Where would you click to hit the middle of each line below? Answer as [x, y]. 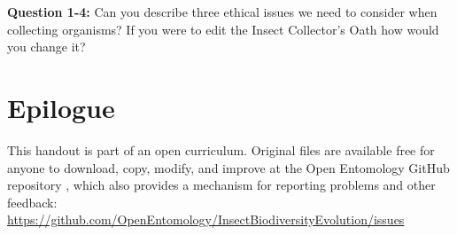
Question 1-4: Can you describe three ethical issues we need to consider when [222, 12]
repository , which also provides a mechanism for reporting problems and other [221, 185]
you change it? [46, 47]
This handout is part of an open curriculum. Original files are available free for [221, 149]
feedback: [32, 202]
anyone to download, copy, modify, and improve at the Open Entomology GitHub [228, 167]
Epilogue [61, 107]
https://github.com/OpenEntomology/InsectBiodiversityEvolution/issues [206, 219]
